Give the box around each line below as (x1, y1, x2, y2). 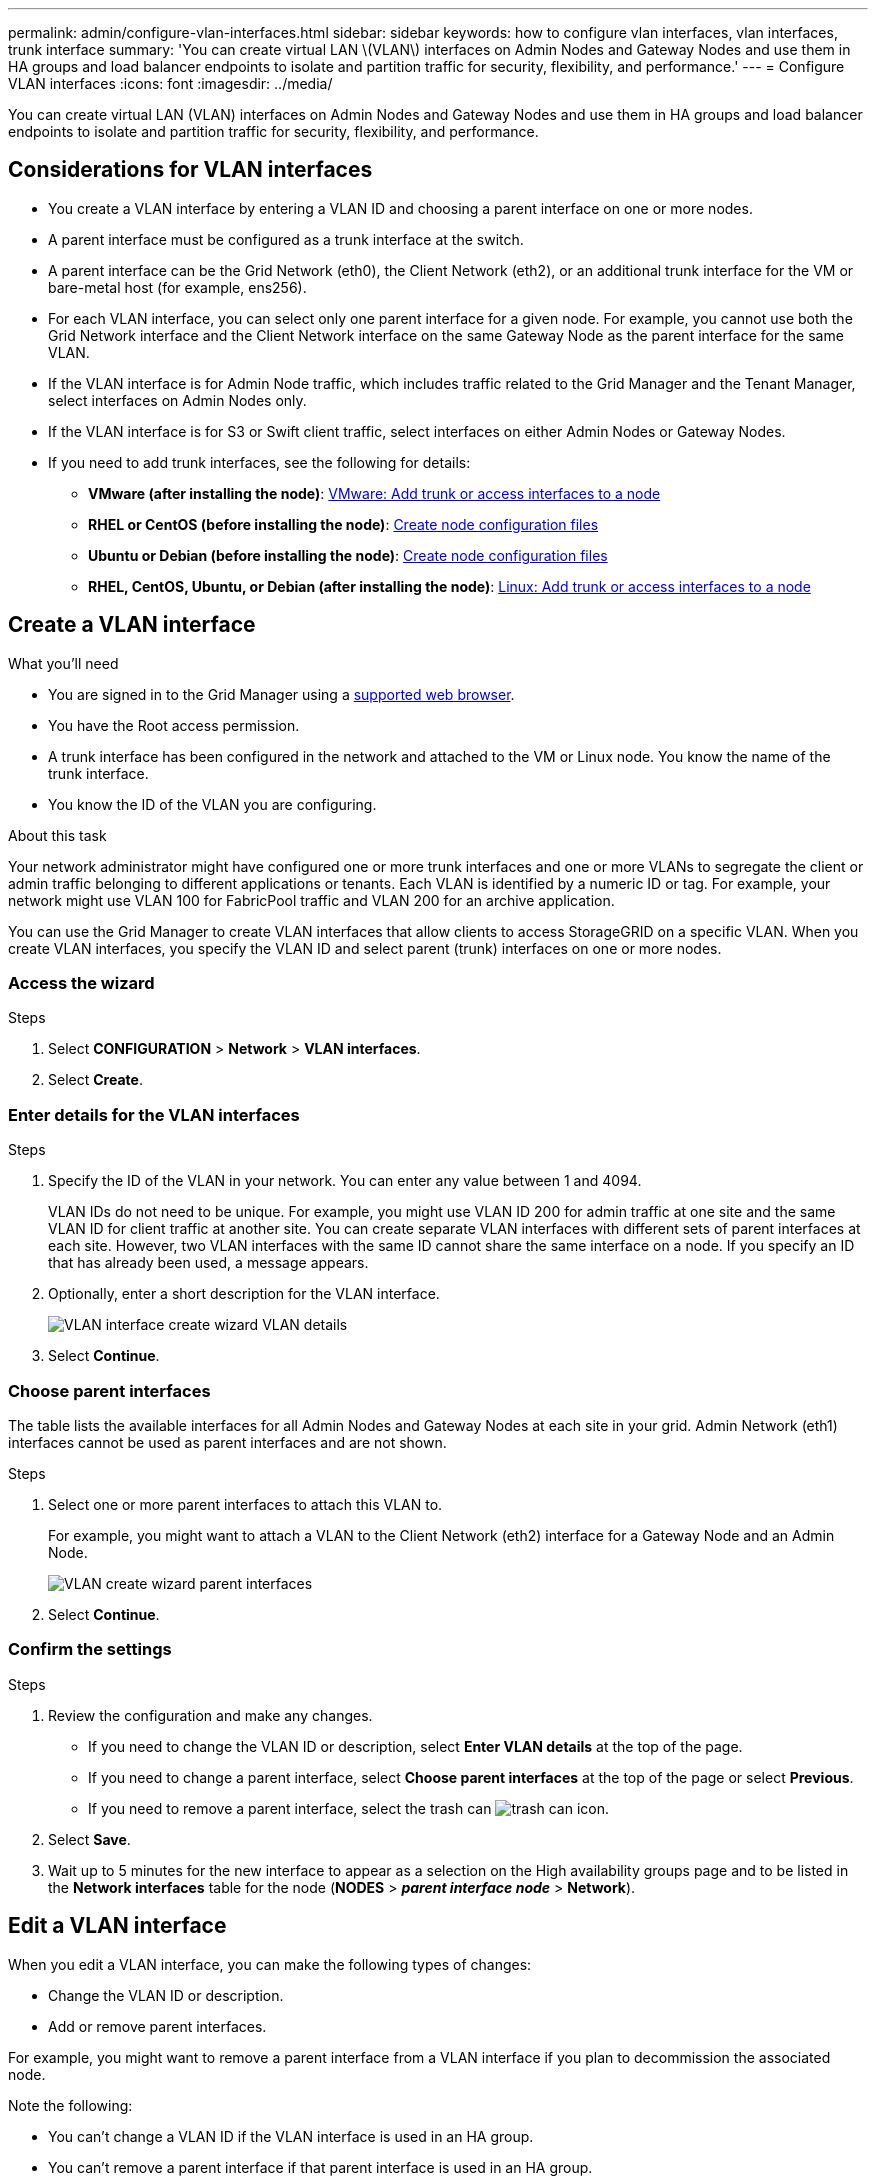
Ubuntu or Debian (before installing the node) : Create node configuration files (88, 546, 608, 564)
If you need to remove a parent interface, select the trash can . (88, 1799, 610, 1817)
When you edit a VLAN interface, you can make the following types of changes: (8, 1955, 532, 1973)
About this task (8, 826, 107, 844)
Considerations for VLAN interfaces (8, 157, 373, 183)
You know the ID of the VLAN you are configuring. (48, 795, 377, 813)
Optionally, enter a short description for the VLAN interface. (48, 1285, 440, 1303)
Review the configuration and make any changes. (48, 1706, 373, 1724)
